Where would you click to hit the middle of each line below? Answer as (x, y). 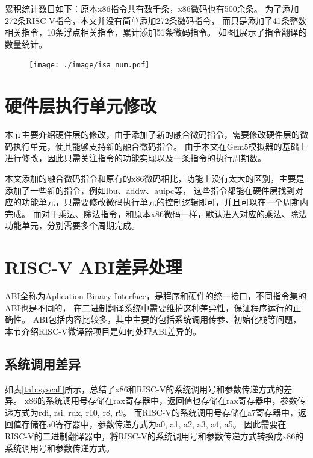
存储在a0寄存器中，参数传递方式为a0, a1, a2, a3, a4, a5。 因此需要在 (154, 424)
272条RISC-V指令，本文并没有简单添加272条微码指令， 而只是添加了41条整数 (156, 20)
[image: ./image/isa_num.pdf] (89, 65)
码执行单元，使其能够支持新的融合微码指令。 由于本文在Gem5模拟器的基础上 (156, 146)
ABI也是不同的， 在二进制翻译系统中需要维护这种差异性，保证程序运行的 (149, 307)
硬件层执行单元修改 (81, 106)
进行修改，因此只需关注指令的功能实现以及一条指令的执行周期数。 (135, 158)
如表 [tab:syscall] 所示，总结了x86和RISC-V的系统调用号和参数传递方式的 (144, 388)
